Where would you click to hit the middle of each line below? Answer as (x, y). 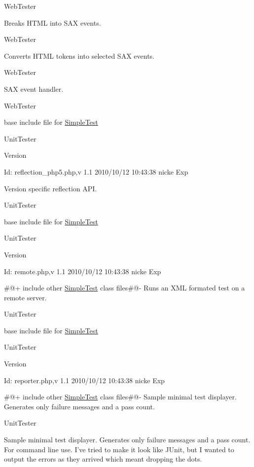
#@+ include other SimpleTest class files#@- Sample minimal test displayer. (120, 397)
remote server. (25, 297)
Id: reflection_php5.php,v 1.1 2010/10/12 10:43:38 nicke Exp (96, 171)
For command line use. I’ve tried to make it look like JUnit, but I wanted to (119, 449)
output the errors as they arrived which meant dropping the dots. (103, 459)
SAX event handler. (34, 89)
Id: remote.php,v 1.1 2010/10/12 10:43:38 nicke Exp (83, 271)
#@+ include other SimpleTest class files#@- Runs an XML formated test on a (125, 288)
